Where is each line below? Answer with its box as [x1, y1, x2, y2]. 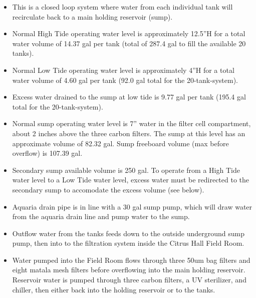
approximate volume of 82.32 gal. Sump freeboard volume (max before [12, 138, 229, 148]
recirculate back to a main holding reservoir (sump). [12, 11, 173, 22]
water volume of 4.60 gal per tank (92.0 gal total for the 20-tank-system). [12, 74, 238, 85]
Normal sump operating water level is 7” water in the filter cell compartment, [12, 118, 251, 129]
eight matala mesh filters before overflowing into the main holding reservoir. [12, 264, 245, 275]
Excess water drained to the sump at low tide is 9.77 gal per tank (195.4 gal [12, 91, 246, 102]
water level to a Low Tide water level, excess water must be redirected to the [12, 174, 249, 185]
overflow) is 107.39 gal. [12, 148, 83, 158]
